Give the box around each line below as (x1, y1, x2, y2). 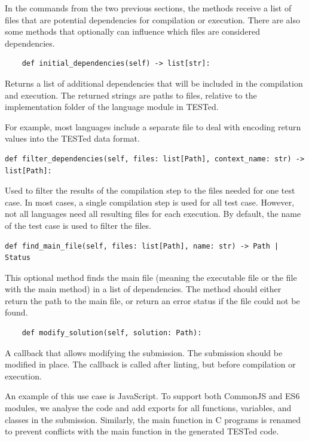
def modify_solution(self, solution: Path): (22, 329, 202, 338)
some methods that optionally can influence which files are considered (5, 25, 260, 38)
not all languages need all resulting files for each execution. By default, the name (5, 207, 301, 220)
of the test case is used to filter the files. (5, 219, 151, 231)
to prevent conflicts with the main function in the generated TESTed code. (5, 425, 279, 437)
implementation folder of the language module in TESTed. (5, 100, 219, 113)
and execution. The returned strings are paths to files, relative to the (5, 88, 257, 101)
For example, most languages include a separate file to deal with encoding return (5, 120, 301, 133)
